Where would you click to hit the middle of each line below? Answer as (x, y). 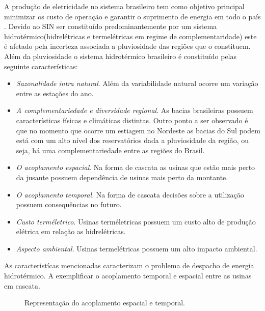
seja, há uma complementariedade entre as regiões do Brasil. (110, 150)
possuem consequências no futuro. (69, 204)
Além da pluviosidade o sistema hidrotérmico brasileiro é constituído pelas (121, 56)
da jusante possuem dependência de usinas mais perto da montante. (122, 177)
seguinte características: (41, 66)
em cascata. (22, 285)
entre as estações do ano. (55, 93)
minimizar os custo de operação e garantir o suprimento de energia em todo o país (132, 16)
